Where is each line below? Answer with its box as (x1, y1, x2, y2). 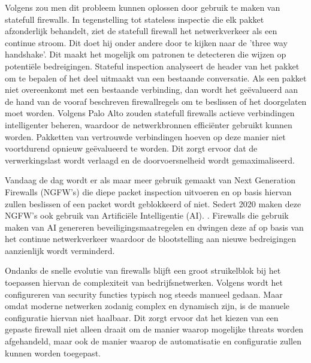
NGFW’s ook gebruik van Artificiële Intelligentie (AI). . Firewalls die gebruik (5, 209, 289, 222)
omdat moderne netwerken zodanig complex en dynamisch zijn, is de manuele (5, 300, 290, 312)
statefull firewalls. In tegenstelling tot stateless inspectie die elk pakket (5, 13, 264, 25)
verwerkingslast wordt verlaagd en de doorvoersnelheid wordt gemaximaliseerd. (5, 153, 295, 166)
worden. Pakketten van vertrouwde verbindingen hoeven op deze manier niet (5, 130, 286, 143)
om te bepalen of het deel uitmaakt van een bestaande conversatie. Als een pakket (5, 71, 307, 84)
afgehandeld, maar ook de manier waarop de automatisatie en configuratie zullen (5, 335, 301, 347)
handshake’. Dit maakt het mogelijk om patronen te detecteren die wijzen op (5, 48, 286, 60)
